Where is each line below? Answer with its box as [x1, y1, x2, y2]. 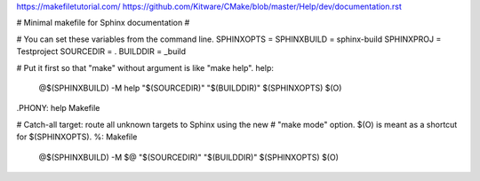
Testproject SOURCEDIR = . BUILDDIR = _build [16, 46, 187, 57]
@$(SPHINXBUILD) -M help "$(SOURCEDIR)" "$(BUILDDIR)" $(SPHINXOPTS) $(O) [38, 83, 342, 93]
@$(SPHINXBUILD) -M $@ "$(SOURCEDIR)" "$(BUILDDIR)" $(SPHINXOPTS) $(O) [38, 152, 340, 162]
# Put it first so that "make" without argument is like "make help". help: [16, 62, 275, 73]
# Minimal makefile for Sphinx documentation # [16, 18, 190, 28]
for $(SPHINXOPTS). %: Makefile [16, 131, 138, 142]
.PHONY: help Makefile [16, 103, 100, 114]
